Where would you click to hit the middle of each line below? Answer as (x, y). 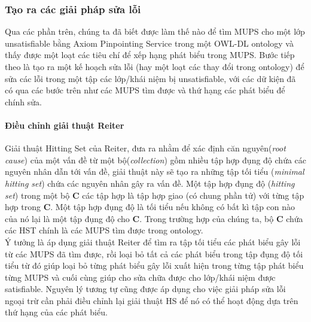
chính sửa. (23, 101)
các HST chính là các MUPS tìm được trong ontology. (104, 230)
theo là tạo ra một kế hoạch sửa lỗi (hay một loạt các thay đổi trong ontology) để (155, 66)
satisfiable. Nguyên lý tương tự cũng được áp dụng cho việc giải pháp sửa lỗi (145, 289)
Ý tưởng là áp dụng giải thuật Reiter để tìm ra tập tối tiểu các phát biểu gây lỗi (153, 242)
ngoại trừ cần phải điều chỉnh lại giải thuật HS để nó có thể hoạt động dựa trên (152, 300)
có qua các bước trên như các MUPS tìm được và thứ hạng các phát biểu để (145, 90)
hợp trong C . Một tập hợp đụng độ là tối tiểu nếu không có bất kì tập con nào (150, 207)
